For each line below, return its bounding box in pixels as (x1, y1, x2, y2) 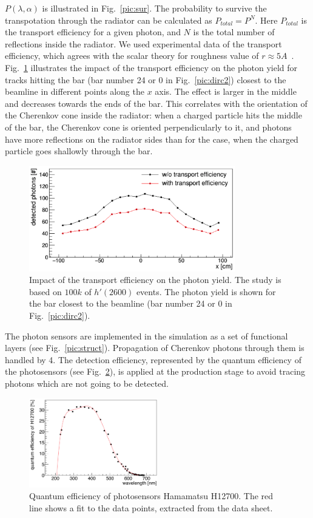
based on (29, 285, 62, 298)
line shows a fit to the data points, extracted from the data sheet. (29, 501, 273, 514)
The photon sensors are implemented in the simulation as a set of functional (5, 329, 288, 342)
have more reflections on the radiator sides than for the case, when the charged (5, 132, 298, 145)
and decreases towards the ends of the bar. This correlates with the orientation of (5, 97, 308, 109)
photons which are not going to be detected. (5, 377, 169, 389)
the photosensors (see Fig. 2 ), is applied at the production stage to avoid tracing (5, 365, 306, 378)
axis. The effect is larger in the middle (155, 85, 297, 98)
